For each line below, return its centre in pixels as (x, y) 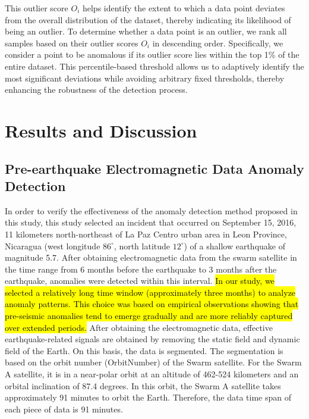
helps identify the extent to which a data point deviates (184, 8)
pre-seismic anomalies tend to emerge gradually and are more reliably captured (149, 316)
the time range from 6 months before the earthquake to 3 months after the (141, 269)
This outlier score (37, 8)
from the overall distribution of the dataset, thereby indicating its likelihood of (148, 19)
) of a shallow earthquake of (234, 246)
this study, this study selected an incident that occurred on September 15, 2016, (151, 222)
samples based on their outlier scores (72, 43)
